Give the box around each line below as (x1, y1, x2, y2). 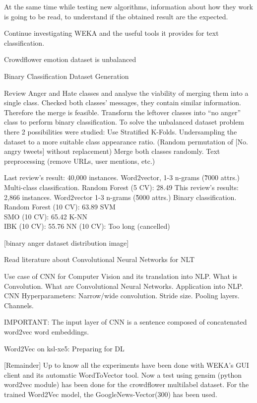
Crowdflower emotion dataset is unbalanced (4, 54, 136, 65)
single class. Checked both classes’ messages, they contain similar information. (4, 97, 241, 108)
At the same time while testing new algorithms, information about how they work (4, 1, 253, 11)
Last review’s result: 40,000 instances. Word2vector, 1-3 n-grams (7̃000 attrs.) (4, 172, 240, 183)
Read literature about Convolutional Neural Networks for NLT (4, 254, 195, 265)
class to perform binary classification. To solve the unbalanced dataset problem (4, 117, 245, 127)
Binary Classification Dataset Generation (4, 70, 129, 81)
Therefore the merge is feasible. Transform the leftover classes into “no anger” (4, 107, 241, 117)
